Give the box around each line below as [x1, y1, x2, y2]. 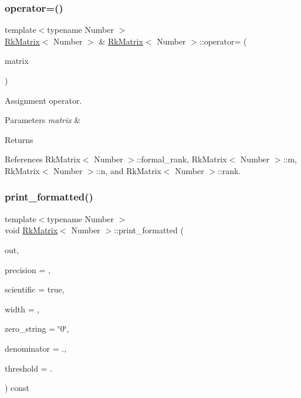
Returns [5, 133, 33, 145]
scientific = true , [5, 283, 65, 295]
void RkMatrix [5, 224, 58, 236]
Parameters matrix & [5, 114, 81, 126]
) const [5, 382, 30, 394]
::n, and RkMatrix [96, 164, 161, 176]
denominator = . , [5, 342, 67, 354]
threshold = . [5, 362, 53, 374]
